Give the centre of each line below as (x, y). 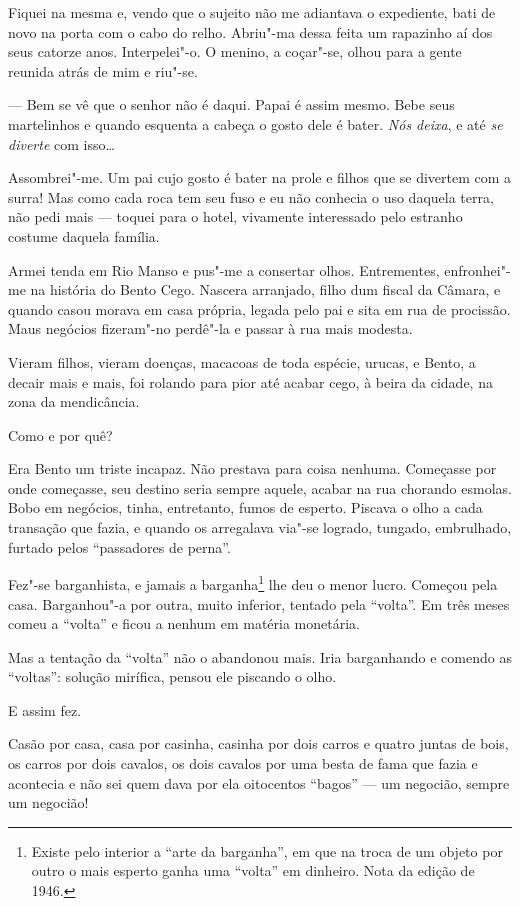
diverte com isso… (61, 143)
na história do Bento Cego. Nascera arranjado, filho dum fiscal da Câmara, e (265, 289)
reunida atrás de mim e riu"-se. (103, 70)
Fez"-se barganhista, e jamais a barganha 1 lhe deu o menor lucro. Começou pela (253, 582)
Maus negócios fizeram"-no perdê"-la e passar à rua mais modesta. (210, 328)
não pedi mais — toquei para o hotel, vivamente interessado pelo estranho (235, 216)
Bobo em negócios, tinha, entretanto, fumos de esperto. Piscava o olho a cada (245, 507)
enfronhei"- (477, 269)
